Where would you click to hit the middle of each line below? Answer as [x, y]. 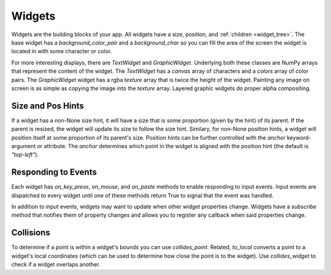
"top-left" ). [25, 155]
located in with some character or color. [62, 51]
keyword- [299, 137]
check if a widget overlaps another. [56, 265]
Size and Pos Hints [48, 106]
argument [24, 146]
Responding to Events [54, 172]
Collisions [31, 233]
